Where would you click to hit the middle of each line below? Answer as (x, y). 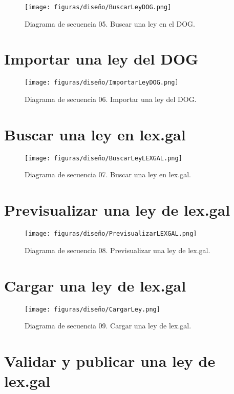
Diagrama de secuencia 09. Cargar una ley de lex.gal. (108, 326)
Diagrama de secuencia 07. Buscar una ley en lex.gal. (108, 174)
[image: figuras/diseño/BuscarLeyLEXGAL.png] (103, 158)
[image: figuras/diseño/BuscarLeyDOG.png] (98, 7)
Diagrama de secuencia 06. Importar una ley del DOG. (111, 99)
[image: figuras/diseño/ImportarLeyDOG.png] (102, 83)
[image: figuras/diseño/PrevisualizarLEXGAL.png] (111, 234)
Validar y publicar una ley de (110, 360)
